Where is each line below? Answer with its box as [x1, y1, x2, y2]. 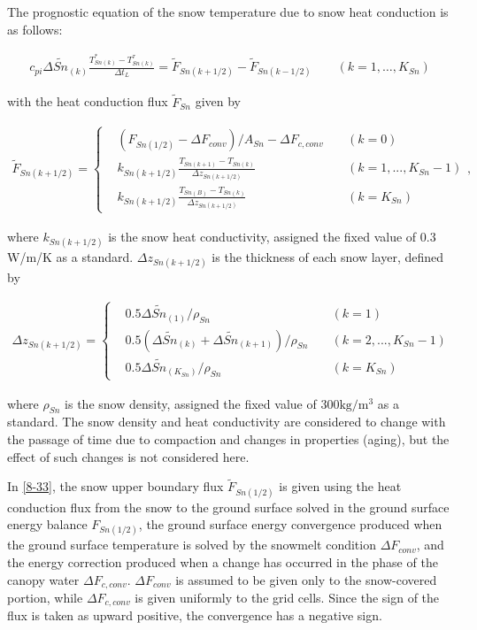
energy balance [7, 515, 88, 534]
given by [195, 92, 242, 111]
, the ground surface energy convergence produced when [138, 515, 442, 534]
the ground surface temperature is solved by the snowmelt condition [7, 535, 376, 554]
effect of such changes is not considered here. [7, 447, 250, 465]
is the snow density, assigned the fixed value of [65, 394, 317, 412]
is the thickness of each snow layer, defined [212, 247, 444, 265]
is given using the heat [279, 477, 402, 496]
